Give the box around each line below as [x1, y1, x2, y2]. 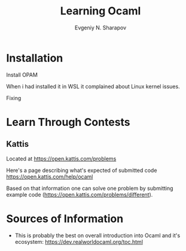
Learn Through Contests [6, 115, 130, 129]
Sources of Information [6, 211, 124, 225]
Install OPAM [6, 71, 38, 78]
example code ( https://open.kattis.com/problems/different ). [6, 190, 153, 198]
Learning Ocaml [60, 4, 141, 18]
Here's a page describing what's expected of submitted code [6, 167, 157, 174]
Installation [6, 51, 63, 65]
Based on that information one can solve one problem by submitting [6, 185, 173, 192]
